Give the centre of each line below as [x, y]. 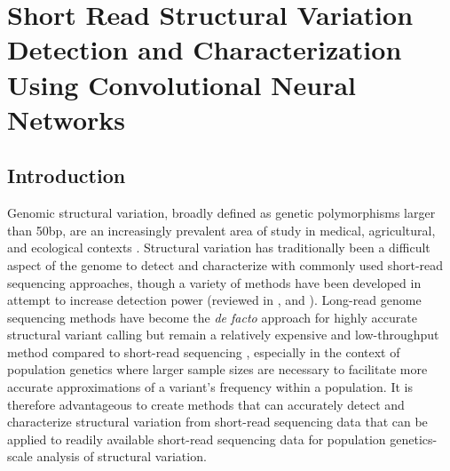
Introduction [67, 176]
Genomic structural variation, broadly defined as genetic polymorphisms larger [221, 213]
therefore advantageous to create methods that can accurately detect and [206, 404]
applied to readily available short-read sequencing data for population [197, 439]
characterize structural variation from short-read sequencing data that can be [217, 422]
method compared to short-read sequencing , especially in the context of [204, 351]
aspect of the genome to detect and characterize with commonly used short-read [225, 264]
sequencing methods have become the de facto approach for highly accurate [212, 317]
